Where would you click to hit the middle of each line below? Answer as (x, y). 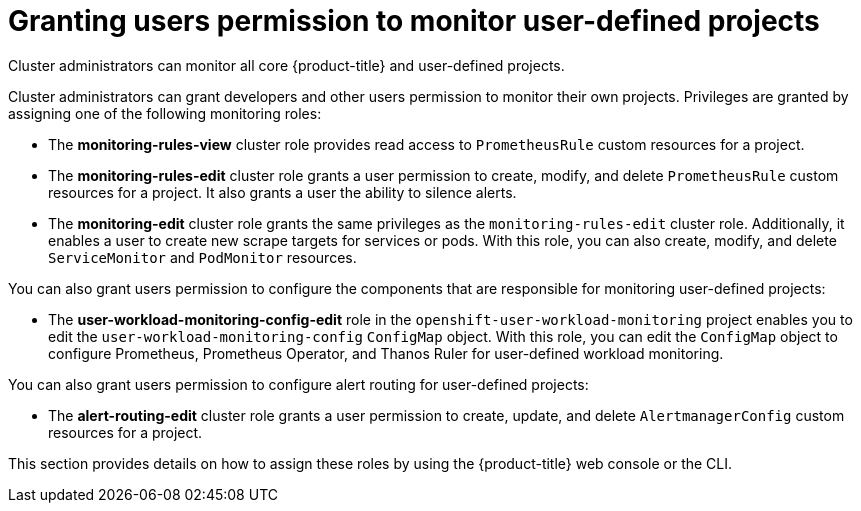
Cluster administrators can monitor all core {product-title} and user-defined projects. (286, 65)
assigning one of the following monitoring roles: (165, 113)
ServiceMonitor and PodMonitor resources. (202, 257)
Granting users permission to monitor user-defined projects (414, 21)
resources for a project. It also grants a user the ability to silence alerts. (282, 192)
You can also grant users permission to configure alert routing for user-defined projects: (298, 384)
